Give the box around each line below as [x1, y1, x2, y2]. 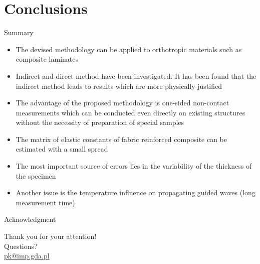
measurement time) [16, 197, 75, 207]
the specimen [16, 170, 56, 181]
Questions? [4, 240, 38, 251]
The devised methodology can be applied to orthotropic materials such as [16, 44, 242, 54]
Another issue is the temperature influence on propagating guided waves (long [16, 187, 255, 198]
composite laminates [16, 54, 78, 64]
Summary [4, 27, 34, 38]
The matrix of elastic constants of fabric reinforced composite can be [16, 134, 227, 144]
